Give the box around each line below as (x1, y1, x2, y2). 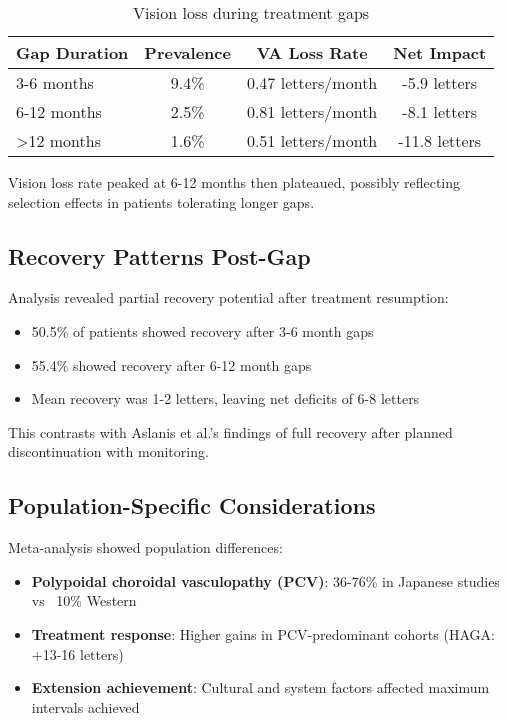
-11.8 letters (398, 129, 482, 152)
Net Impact (393, 41, 487, 64)
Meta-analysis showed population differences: (8, 537, 283, 558)
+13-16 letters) (31, 643, 124, 664)
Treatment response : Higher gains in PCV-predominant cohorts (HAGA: (31, 623, 495, 644)
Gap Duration (16, 41, 129, 64)
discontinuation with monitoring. (8, 441, 209, 462)
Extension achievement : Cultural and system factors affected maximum (31, 677, 490, 698)
